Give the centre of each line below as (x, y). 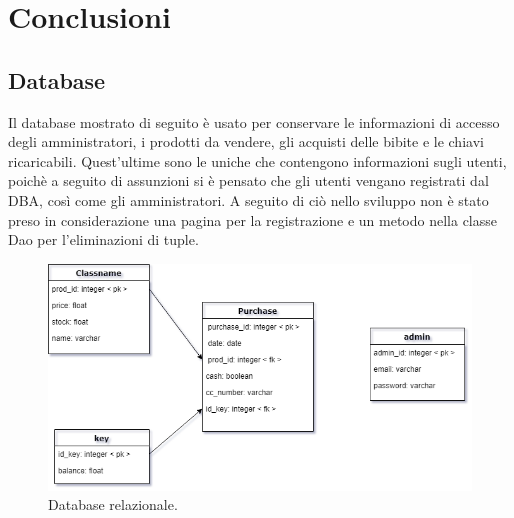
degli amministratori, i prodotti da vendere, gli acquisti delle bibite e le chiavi (246, 141)
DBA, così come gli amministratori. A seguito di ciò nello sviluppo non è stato (248, 199)
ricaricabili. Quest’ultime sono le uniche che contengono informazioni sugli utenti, (257, 160)
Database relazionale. (113, 504)
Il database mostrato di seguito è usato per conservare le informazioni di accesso (254, 121)
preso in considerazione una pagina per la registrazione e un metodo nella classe (253, 219)
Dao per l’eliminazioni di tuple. (103, 239)
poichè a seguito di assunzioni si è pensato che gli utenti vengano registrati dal (248, 180)
